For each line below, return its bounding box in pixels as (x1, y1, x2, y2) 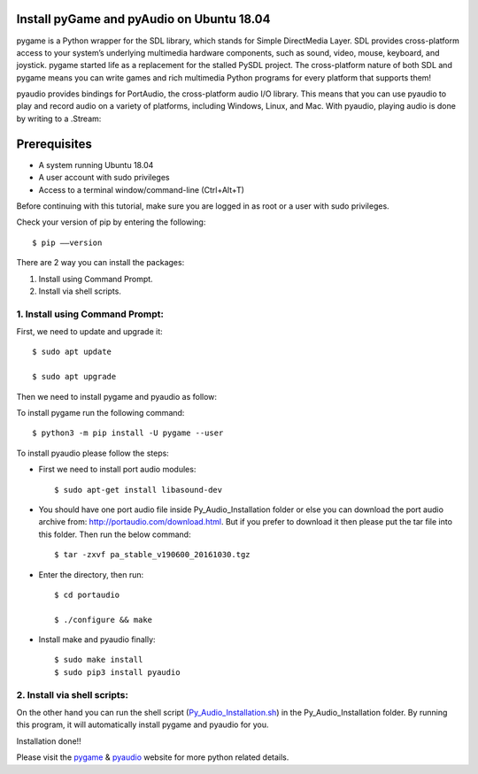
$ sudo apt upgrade (32, 372, 117, 382)
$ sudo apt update (32, 347, 112, 357)
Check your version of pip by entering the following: (16, 217, 206, 227)
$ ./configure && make (54, 615, 153, 625)
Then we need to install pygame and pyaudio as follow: (16, 391, 217, 402)
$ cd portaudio (54, 589, 120, 600)
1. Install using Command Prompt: (16, 308, 164, 320)
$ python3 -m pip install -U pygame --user (32, 428, 224, 438)
